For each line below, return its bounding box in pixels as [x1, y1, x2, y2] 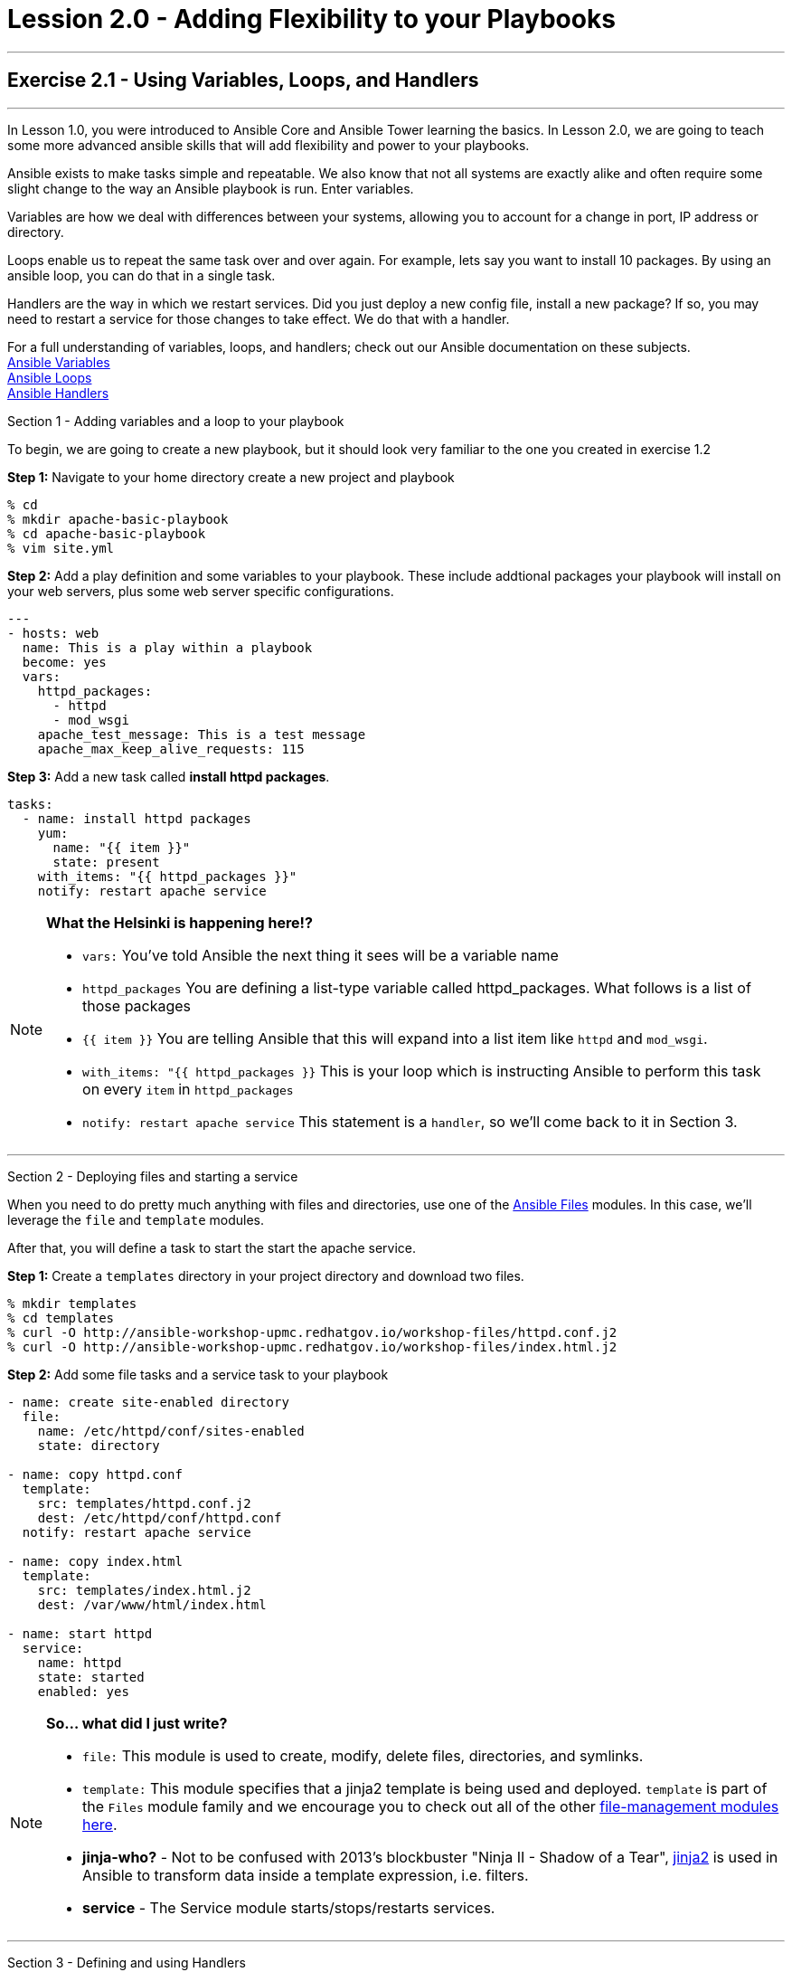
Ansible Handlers [7, 384, 109, 401]
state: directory [37, 1437, 160, 1453]
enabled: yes [37, 1683, 129, 1699]
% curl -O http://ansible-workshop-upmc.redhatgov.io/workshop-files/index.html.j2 [7, 1339, 618, 1354]
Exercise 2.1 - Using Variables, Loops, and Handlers [7, 69, 479, 92]
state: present [52, 854, 160, 869]
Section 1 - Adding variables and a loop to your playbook [7, 412, 344, 429]
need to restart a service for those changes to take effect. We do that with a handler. [7, 310, 510, 327]
